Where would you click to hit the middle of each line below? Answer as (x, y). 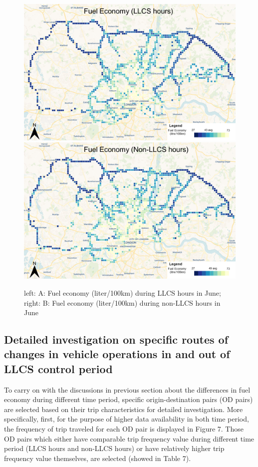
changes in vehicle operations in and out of (117, 354)
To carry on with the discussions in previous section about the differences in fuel (127, 389)
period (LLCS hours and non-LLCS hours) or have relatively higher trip (114, 448)
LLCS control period (58, 368)
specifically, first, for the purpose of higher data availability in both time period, (127, 419)
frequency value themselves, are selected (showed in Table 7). (98, 458)
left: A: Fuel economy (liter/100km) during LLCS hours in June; (123, 292)
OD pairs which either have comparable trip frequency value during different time (129, 438)
